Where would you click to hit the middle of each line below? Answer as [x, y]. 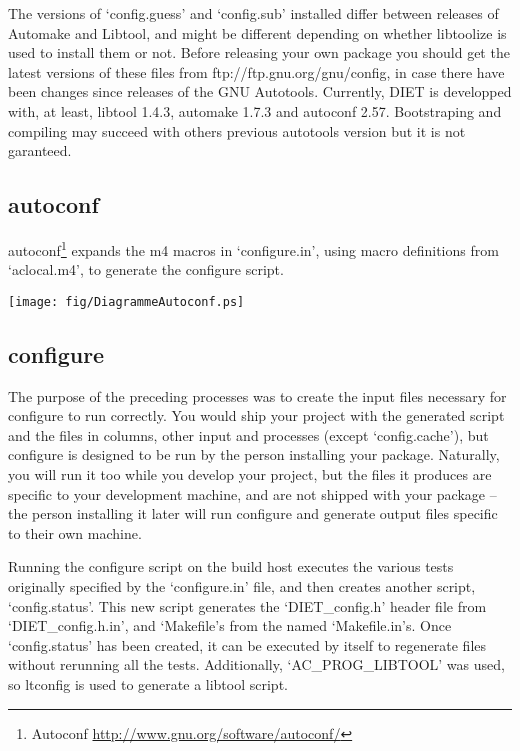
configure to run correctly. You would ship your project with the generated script [256, 415]
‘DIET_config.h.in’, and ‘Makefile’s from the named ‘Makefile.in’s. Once [230, 625]
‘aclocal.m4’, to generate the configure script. [146, 269]
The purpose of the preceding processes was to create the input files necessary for [257, 395]
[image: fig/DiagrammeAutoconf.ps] [126, 301]
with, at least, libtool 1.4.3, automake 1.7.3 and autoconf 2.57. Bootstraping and [255, 110]
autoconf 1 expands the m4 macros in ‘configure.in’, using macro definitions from [253, 248]
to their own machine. [75, 532]
